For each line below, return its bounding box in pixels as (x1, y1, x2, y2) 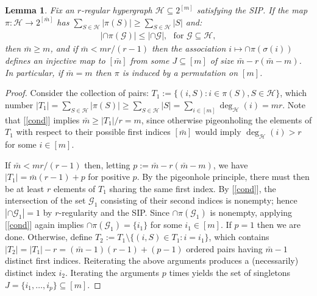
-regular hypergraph (81, 4, 152, 16)
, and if (50, 42, 78, 55)
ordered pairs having (186, 242, 263, 255)
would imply (195, 125, 241, 138)
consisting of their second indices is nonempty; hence (101, 194, 297, 207)
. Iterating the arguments (65, 266, 160, 278)
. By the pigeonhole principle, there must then (137, 170, 310, 183)
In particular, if (5, 66, 63, 78)
